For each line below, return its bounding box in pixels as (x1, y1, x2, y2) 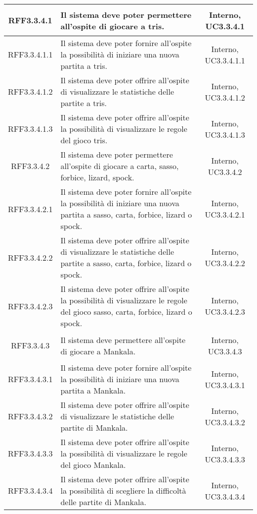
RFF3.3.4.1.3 (8, 123, 53, 134)
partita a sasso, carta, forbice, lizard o (60, 209, 192, 220)
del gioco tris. (60, 134, 108, 146)
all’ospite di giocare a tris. (60, 20, 165, 32)
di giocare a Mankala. (60, 345, 136, 357)
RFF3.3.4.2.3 (8, 300, 53, 312)
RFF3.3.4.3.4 (8, 485, 53, 496)
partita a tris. (60, 60, 107, 71)
